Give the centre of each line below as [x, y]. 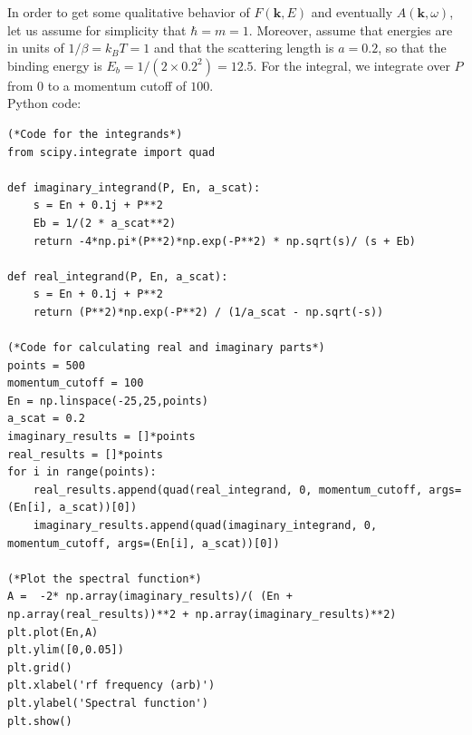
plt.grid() [40, 667]
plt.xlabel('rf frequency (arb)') [111, 686]
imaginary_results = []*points [101, 437]
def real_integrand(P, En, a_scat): [118, 276]
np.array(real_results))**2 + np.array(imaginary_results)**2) [202, 614]
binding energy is [55, 65]
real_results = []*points [85, 454]
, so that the [412, 48]
